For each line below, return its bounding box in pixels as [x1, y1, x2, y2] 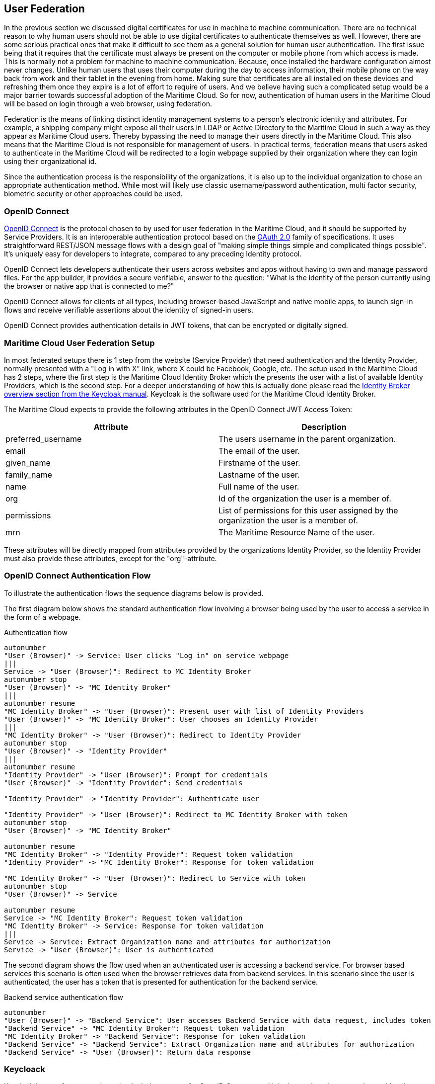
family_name [5, 469, 52, 480]
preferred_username [5, 433, 82, 444]
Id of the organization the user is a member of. [218, 493, 391, 503]
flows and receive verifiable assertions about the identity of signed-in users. [4, 306, 253, 315]
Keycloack [4, 1064, 45, 1075]
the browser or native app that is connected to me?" [4, 282, 174, 291]
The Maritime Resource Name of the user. [218, 527, 374, 537]
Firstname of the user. [218, 457, 300, 468]
